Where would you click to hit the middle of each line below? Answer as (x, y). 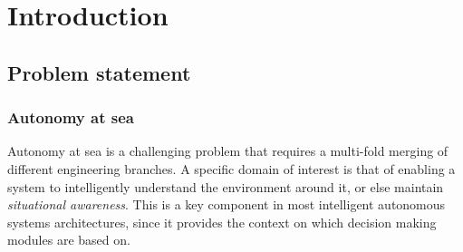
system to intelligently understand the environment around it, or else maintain (226, 186)
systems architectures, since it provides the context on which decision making (222, 222)
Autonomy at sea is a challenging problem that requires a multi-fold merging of (228, 151)
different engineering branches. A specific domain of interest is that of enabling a (231, 168)
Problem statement (99, 72)
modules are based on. (69, 240)
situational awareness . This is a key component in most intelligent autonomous (227, 204)
